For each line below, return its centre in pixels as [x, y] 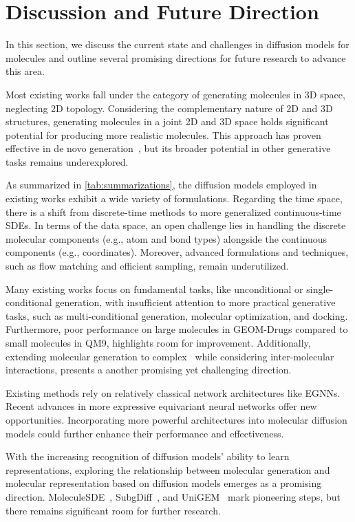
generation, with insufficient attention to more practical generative [195, 302]
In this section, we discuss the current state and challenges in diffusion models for [177, 44]
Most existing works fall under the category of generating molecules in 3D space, [175, 94]
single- [320, 289]
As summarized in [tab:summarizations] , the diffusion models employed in [161, 185]
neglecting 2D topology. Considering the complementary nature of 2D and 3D [169, 108]
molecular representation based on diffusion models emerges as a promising [164, 483]
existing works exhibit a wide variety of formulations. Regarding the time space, [174, 198]
